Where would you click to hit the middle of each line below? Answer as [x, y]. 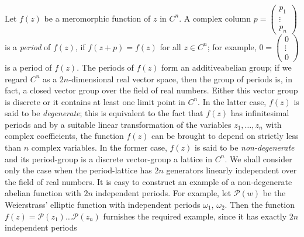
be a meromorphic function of [97, 18]
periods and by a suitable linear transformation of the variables [118, 124]
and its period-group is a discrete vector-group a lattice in [109, 158]
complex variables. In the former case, [99, 147]
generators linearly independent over [232, 170]
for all [170, 46]
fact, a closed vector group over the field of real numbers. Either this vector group [151, 90]
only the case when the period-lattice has [78, 170]
